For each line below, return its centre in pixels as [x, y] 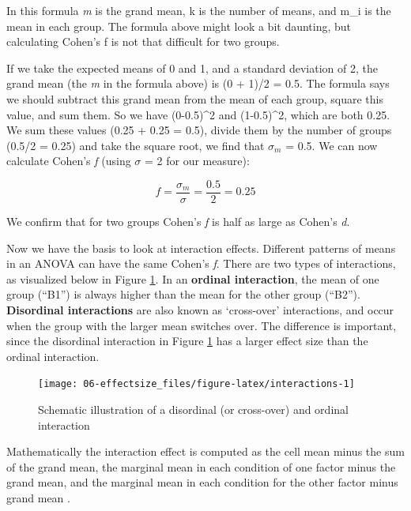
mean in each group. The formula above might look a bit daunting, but [179, 26]
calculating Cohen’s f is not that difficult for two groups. [143, 41]
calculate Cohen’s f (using [69, 161]
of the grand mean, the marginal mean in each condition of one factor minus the [201, 466]
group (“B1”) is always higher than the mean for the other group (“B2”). [183, 294]
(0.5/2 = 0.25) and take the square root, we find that [136, 145]
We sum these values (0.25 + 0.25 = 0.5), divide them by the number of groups [199, 130]
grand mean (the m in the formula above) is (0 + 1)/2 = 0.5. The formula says [198, 83]
